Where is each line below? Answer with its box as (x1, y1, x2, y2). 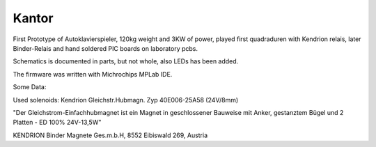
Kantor (13, 10, 54, 26)
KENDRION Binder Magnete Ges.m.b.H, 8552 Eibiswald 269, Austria (13, 131, 208, 139)
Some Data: (13, 83, 47, 91)
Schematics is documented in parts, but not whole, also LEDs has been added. (13, 57, 239, 65)
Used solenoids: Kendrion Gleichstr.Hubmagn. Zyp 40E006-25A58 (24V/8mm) (13, 95, 239, 104)
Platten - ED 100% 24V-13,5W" (13, 118, 102, 127)
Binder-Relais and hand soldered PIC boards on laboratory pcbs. (13, 44, 198, 52)
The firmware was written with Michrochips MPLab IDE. (13, 70, 173, 78)
